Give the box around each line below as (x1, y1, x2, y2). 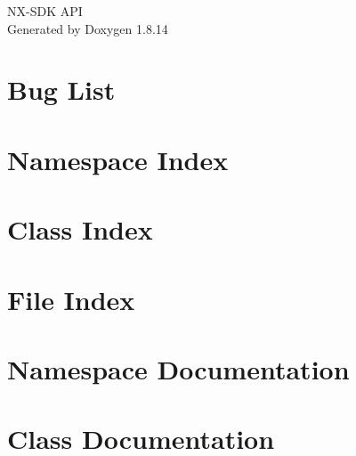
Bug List (7, 71, 116, 108)
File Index (7, 281, 135, 317)
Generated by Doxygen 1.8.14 (7, 19, 168, 37)
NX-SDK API (7, 2, 83, 20)
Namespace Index (7, 141, 229, 177)
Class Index (7, 211, 153, 248)
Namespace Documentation (7, 350, 350, 387)
